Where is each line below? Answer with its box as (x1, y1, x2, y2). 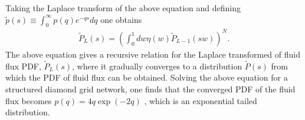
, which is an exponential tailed (144, 94, 257, 106)
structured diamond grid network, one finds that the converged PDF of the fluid (5, 82, 296, 95)
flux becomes (5, 94, 52, 106)
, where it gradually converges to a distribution (72, 59, 242, 72)
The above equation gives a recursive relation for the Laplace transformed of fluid (5, 48, 300, 60)
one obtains (100, 13, 142, 25)
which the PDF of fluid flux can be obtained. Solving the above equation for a (5, 71, 288, 84)
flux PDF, (5, 59, 41, 72)
